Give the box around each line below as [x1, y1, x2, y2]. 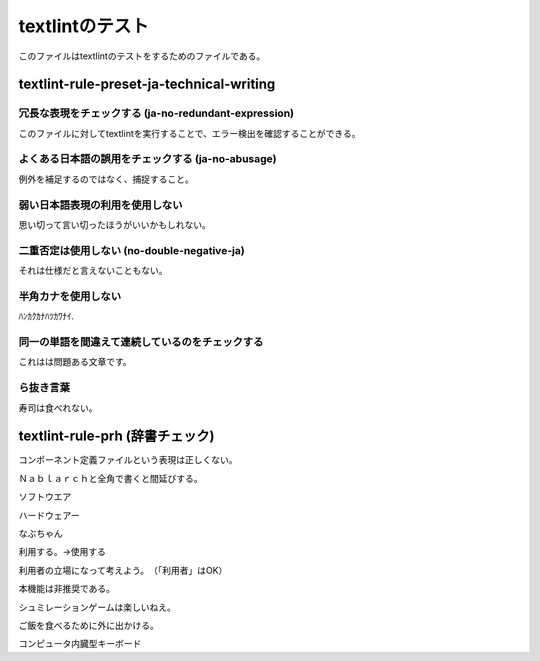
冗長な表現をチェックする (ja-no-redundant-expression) [18, 106, 295, 120]
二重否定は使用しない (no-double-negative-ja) [18, 243, 245, 257]
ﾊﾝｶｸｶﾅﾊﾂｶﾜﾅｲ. [18, 310, 75, 322]
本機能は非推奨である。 [18, 583, 115, 595]
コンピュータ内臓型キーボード [18, 638, 142, 650]
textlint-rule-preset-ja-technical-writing [18, 76, 276, 93]
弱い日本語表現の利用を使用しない [18, 198, 183, 212]
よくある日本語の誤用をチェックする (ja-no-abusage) [18, 152, 277, 166]
